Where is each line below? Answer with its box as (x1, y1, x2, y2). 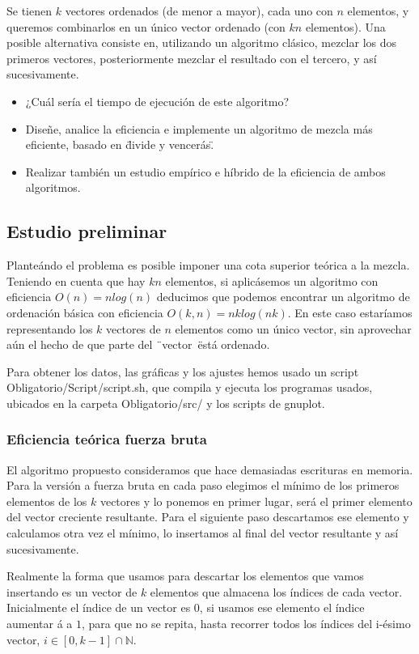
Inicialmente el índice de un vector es (6, 599, 191, 616)
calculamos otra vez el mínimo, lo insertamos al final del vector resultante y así (6, 524, 399, 541)
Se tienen (6, 2, 52, 19)
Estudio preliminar (6, 219, 167, 244)
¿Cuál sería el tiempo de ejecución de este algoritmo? (25, 92, 290, 109)
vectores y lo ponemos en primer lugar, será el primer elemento (99, 492, 413, 509)
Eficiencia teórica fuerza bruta (6, 429, 208, 449)
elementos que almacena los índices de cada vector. (150, 583, 403, 600)
